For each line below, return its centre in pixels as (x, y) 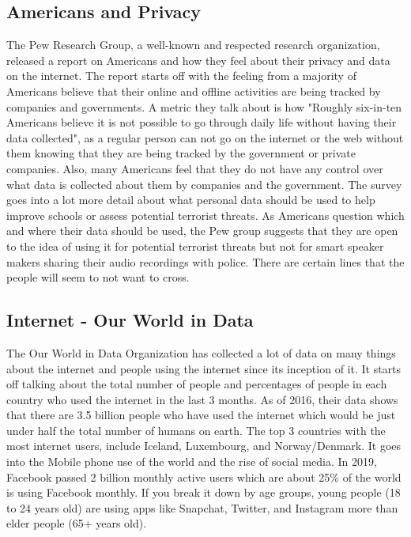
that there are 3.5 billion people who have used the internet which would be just (201, 415)
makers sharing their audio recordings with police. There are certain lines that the (205, 261)
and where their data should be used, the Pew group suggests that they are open (202, 231)
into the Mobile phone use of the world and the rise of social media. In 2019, (192, 461)
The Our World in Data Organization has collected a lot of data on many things (201, 352)
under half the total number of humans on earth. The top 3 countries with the (196, 430)
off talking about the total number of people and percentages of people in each (197, 384)
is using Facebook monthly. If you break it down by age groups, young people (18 (204, 492)
